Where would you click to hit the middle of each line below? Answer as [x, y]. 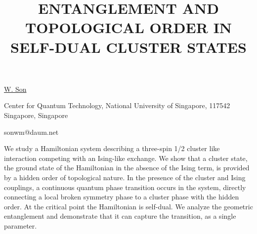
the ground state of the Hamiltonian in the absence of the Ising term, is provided [127, 168]
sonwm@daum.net [31, 132]
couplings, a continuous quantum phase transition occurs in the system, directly [125, 187]
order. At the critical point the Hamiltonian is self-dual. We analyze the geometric [128, 206]
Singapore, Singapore [36, 115]
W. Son [15, 89]
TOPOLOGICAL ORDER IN [128, 27]
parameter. [21, 225]
